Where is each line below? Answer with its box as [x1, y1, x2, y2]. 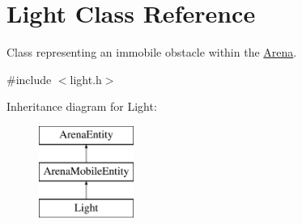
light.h [70, 70, 102, 87]
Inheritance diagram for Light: [6, 98, 157, 115]
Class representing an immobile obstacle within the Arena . [6, 44, 297, 61]
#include [6, 70, 52, 87]
